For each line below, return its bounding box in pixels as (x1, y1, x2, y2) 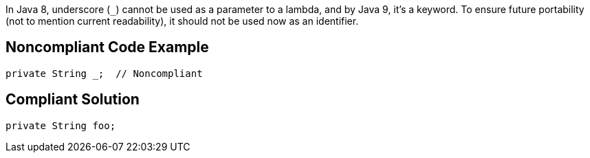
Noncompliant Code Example (6, 38, 209, 56)
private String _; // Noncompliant (6, 67, 203, 79)
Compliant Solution (6, 91, 140, 109)
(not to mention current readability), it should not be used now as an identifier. (6, 15, 359, 27)
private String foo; (6, 120, 116, 131)
